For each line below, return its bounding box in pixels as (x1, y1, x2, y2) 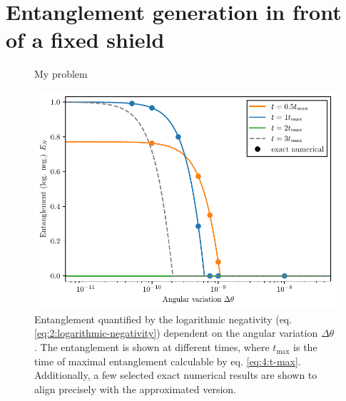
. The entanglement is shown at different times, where (34, 340, 270, 355)
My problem (34, 66, 88, 81)
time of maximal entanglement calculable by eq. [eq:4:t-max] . (34, 353, 301, 368)
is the (293, 340, 317, 355)
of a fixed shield (6, 25, 165, 54)
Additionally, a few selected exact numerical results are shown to (34, 367, 317, 382)
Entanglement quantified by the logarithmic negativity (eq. (34, 311, 292, 326)
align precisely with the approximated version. (34, 381, 237, 396)
